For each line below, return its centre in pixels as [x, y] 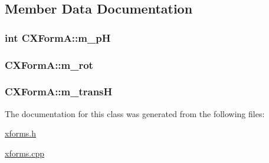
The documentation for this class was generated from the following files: [135, 113]
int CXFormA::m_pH [58, 37]
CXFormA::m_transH [59, 92]
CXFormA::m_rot [49, 64]
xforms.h [21, 133]
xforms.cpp [25, 153]
